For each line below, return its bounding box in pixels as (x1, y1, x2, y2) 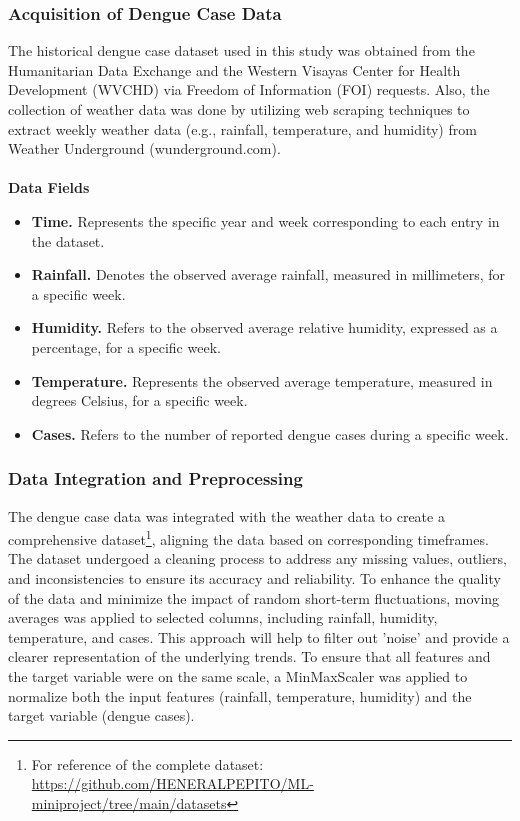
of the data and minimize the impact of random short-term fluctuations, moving (8, 587, 500, 608)
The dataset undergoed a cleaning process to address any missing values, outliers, (8, 548, 507, 569)
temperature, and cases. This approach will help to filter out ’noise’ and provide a (8, 626, 510, 647)
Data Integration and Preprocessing (8, 466, 303, 491)
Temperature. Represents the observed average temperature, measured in (31, 370, 493, 391)
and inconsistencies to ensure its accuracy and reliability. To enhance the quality (8, 567, 501, 588)
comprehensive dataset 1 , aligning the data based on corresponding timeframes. (8, 526, 489, 549)
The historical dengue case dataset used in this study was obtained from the (8, 40, 475, 61)
